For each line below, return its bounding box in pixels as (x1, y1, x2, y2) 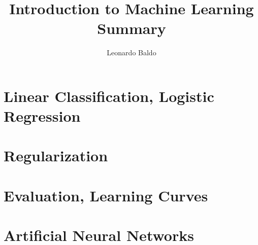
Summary (97, 18, 166, 39)
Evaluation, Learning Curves (4, 185, 208, 205)
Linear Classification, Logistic (4, 85, 214, 106)
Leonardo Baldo (107, 47, 156, 58)
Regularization (4, 145, 108, 166)
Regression (4, 106, 81, 126)
